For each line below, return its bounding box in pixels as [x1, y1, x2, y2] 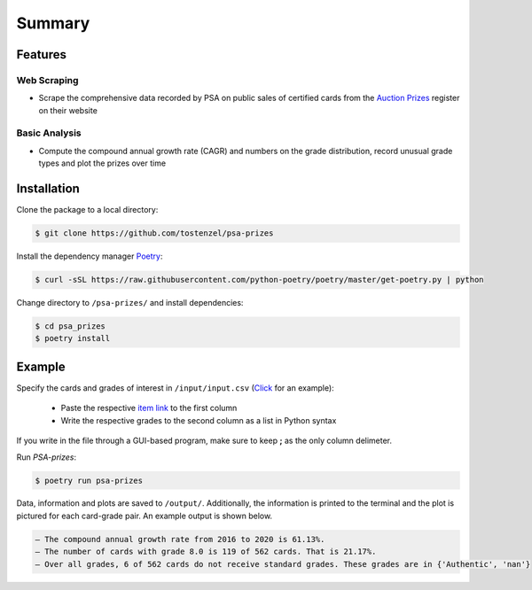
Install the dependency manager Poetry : [16, 251, 163, 261]
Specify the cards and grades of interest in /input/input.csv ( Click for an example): [16, 382, 334, 393]
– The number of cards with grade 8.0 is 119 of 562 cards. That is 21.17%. [35, 547, 377, 557]
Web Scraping [16, 74, 79, 86]
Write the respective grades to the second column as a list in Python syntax [60, 415, 337, 425]
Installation [16, 182, 80, 197]
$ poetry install [35, 333, 111, 344]
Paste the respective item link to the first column [60, 403, 238, 414]
